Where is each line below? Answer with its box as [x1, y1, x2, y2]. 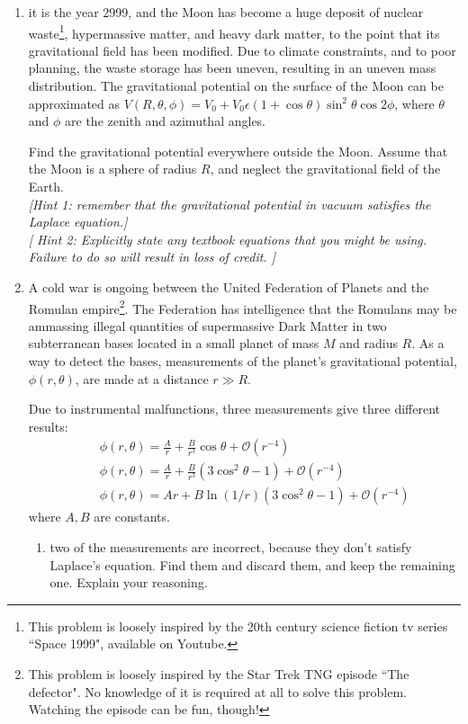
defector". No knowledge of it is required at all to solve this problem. [28, 682, 407, 701]
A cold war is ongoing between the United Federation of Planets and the [28, 277, 429, 296]
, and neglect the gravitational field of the [210, 159, 441, 178]
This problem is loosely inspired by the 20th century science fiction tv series [28, 616, 448, 635]
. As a [411, 334, 445, 353]
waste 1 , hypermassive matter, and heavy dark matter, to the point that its [28, 21, 440, 42]
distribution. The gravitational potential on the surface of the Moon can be [28, 76, 444, 95]
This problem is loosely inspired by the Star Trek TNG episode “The [28, 665, 409, 684]
